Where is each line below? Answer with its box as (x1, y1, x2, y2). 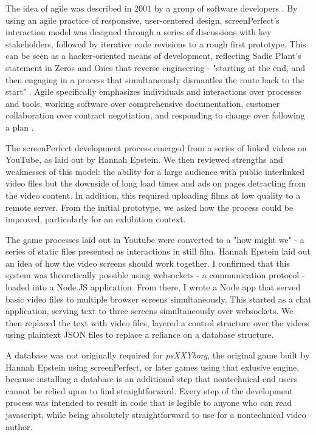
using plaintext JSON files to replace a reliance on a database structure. (5, 328, 274, 341)
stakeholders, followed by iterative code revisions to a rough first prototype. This (5, 37, 306, 50)
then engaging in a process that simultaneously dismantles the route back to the (5, 73, 304, 86)
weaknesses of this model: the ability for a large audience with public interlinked (5, 165, 304, 177)
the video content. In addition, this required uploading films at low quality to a (5, 188, 301, 201)
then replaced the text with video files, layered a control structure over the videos (5, 316, 309, 329)
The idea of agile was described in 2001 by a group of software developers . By (5, 2, 298, 14)
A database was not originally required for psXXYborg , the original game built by (5, 349, 310, 361)
